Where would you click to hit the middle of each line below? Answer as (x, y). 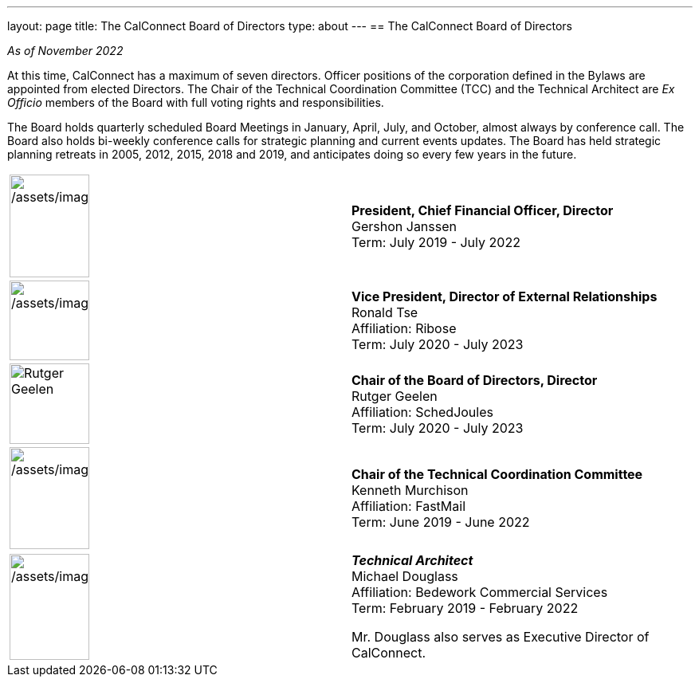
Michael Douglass (405, 576)
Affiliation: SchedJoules (422, 412)
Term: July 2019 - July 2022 (436, 242)
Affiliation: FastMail (409, 506)
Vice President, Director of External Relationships (505, 296)
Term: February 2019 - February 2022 (465, 608)
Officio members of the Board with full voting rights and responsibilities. (196, 102)
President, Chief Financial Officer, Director (483, 210)
